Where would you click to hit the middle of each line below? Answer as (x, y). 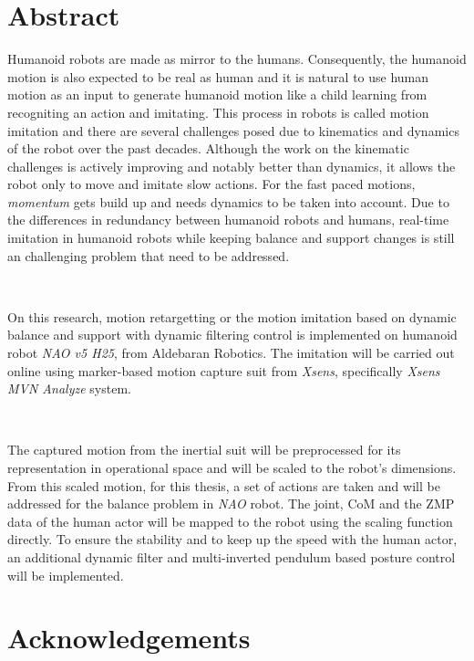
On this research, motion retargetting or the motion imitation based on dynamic (232, 316)
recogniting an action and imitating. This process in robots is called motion (218, 112)
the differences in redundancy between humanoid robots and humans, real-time (228, 220)
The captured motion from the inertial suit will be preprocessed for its (204, 450)
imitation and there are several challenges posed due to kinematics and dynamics (233, 130)
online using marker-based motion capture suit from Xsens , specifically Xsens (224, 370)
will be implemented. (66, 575)
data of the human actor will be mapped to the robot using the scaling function (230, 521)
